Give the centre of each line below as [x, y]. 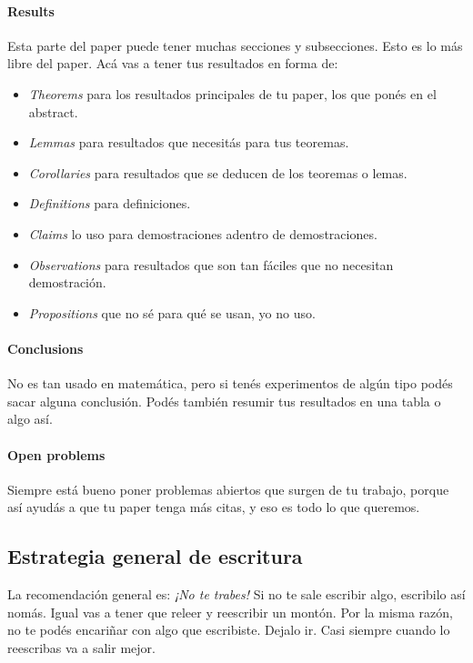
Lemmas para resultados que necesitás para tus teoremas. [189, 142]
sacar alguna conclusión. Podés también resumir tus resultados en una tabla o [224, 401]
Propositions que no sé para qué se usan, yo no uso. [172, 312]
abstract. [53, 111]
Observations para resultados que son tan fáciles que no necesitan [211, 264]
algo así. [30, 419]
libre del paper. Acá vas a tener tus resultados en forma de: [173, 63]
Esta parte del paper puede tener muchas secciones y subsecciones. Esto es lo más [235, 45]
